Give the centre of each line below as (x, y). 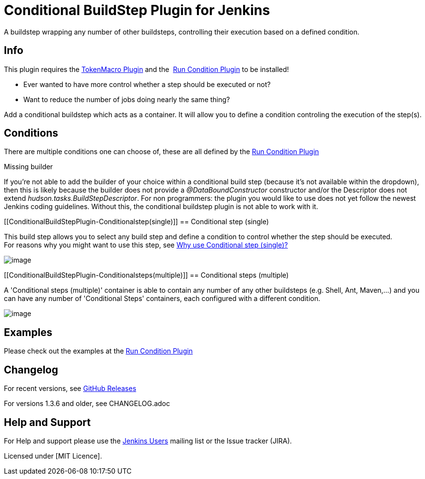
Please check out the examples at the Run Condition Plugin (98, 351)
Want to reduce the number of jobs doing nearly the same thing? (127, 99)
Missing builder (28, 167)
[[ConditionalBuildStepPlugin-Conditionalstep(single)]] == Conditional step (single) (136, 222)
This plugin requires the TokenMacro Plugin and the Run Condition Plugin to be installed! (147, 69)
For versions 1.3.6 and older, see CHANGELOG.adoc (87, 404)
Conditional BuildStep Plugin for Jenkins (137, 10)
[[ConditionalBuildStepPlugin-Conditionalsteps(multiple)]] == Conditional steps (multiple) (146, 275)
